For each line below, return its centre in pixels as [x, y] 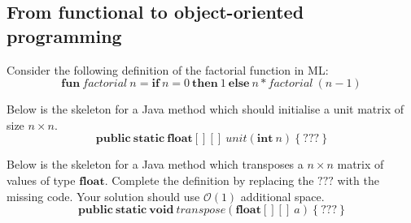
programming [64, 35]
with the [358, 180]
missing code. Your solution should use [103, 196]
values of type [41, 180]
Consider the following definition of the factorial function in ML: [168, 69]
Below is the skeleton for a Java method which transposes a [155, 164]
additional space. [282, 196]
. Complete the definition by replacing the [209, 180]
